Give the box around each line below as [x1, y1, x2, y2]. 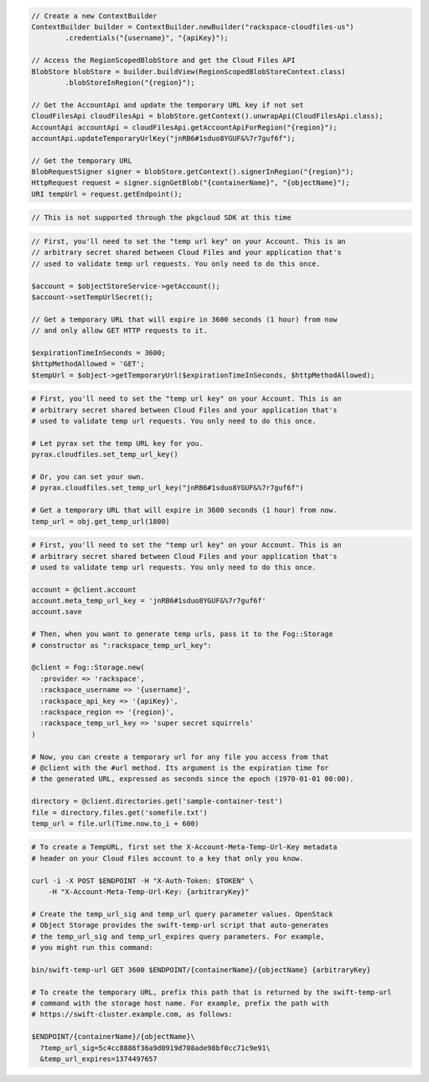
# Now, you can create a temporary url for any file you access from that [31, 752, 330, 761]
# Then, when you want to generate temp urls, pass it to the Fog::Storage [31, 630, 334, 639]
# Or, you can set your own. [31, 472, 145, 481]
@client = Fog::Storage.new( [31, 663, 145, 672]
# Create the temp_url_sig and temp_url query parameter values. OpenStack [31, 909, 334, 919]
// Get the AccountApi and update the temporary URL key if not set [31, 100, 304, 109]
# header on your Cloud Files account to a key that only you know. [31, 853, 304, 863]
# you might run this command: [31, 943, 154, 951]
